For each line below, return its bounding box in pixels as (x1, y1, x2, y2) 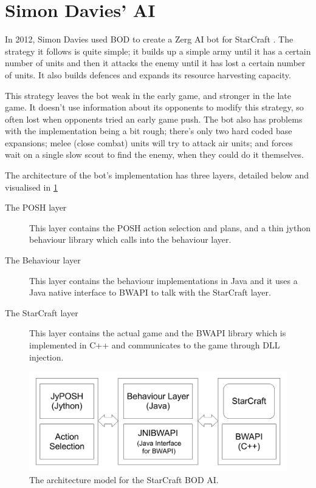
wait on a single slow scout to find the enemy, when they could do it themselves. (5, 148, 304, 161)
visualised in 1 (5, 180, 58, 193)
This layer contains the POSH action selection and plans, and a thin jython (29, 221, 311, 234)
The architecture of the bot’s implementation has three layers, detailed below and (5, 169, 309, 181)
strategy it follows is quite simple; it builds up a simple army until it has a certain (5, 44, 311, 57)
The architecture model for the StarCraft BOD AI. (29, 473, 219, 486)
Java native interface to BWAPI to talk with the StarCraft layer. (29, 286, 271, 299)
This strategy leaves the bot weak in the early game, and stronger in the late (5, 89, 291, 101)
